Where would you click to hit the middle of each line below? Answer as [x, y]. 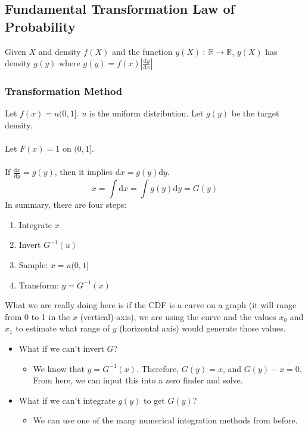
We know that [59, 368]
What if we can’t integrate [67, 400]
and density [60, 51]
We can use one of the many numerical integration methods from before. [165, 420]
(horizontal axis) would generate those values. [203, 328]
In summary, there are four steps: [66, 205]
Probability [40, 26]
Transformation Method [64, 91]
